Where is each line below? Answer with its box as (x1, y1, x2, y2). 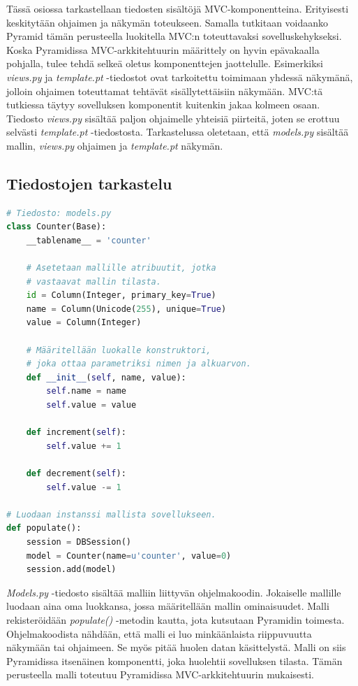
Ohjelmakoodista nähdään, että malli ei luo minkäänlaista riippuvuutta (6, 626, 312, 641)
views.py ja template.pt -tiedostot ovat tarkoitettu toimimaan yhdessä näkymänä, (6, 69, 353, 84)
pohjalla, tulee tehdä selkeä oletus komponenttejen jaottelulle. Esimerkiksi (6, 56, 324, 71)
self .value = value (46, 400, 137, 410)
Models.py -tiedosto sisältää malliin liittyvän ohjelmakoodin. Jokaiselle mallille (6, 585, 341, 599)
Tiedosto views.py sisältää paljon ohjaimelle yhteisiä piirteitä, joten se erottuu (6, 110, 340, 125)
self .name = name (46, 386, 126, 396)
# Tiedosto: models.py (6, 208, 112, 218)
